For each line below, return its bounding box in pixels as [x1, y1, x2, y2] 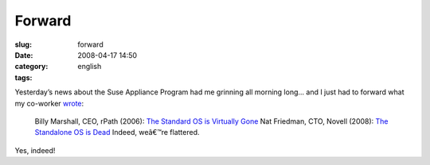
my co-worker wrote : [14, 98, 84, 108]
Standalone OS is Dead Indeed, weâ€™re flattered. [34, 128, 200, 137]
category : [14, 62, 49, 71]
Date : [14, 50, 33, 59]
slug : [14, 40, 32, 49]
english [77, 62, 102, 71]
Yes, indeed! [14, 145, 56, 155]
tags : [14, 72, 33, 82]
